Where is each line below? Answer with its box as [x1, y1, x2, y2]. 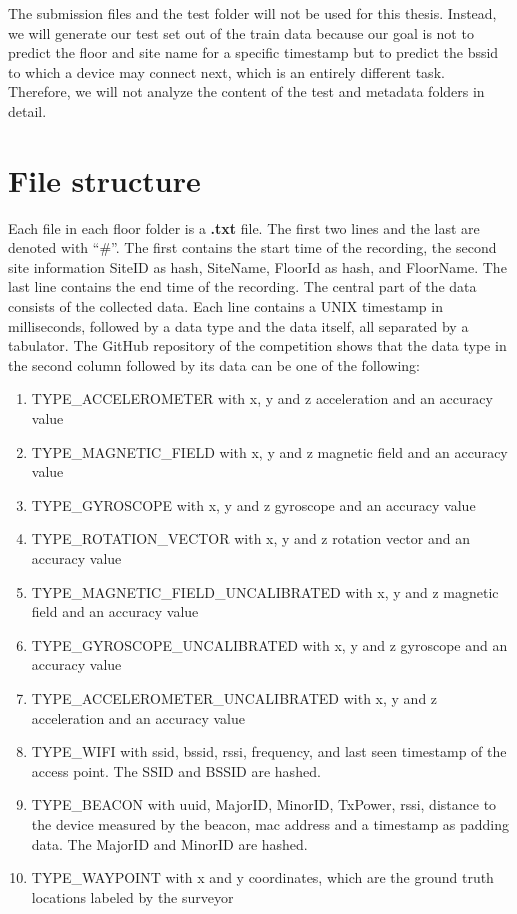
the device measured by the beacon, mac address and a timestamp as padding [31, 813, 510, 834]
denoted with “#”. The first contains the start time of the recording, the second [8, 237, 497, 258]
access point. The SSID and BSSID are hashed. [31, 760, 321, 781]
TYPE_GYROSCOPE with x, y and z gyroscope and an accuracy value [31, 494, 476, 515]
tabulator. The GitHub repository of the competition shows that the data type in [8, 335, 507, 356]
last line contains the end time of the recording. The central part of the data [8, 276, 477, 297]
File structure [8, 159, 201, 200]
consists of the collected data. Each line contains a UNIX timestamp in [8, 296, 443, 317]
